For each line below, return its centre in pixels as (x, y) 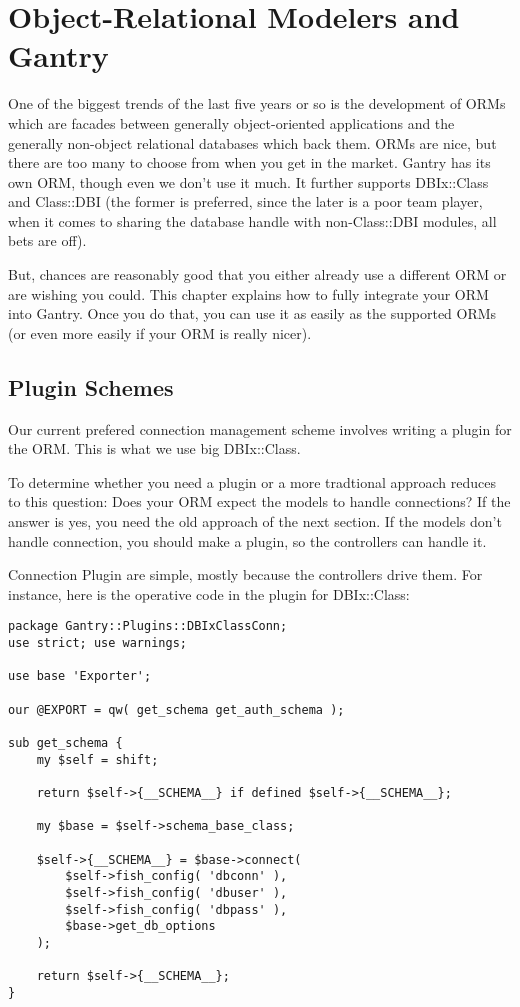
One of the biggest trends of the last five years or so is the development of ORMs (257, 103)
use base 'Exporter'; (80, 676)
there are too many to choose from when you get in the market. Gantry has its (249, 162)
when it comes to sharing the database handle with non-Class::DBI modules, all (252, 220)
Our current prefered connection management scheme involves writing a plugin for (260, 428)
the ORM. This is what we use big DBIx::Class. (154, 448)
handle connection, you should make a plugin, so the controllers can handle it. (247, 540)
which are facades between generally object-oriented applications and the (231, 122)
